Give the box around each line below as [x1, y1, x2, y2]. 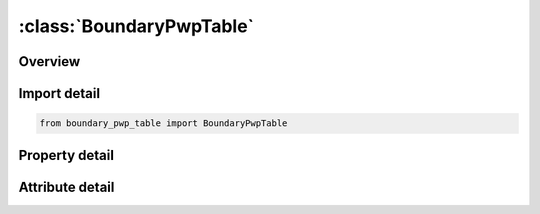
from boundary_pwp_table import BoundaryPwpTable [39, 118, 288, 129]
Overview [18, 53, 81, 70]
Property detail [18, 146, 115, 164]
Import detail [18, 85, 100, 102]
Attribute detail [18, 178, 115, 195]
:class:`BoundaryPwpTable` [18, 15, 255, 37]
